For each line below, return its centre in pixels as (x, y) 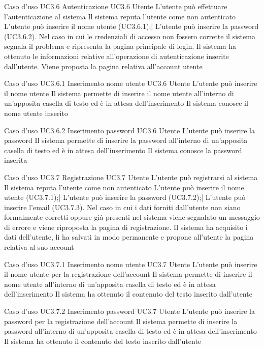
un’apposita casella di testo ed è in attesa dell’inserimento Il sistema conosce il (126, 103)
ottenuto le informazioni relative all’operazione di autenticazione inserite (117, 56)
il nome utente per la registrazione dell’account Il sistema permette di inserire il (128, 274)
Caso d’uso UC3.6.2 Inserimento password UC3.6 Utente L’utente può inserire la (129, 130)
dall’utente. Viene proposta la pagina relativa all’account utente (103, 66)
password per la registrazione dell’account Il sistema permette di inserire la (121, 321)
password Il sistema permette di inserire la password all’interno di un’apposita (126, 140)
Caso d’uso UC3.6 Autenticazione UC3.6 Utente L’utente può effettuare (116, 6)
